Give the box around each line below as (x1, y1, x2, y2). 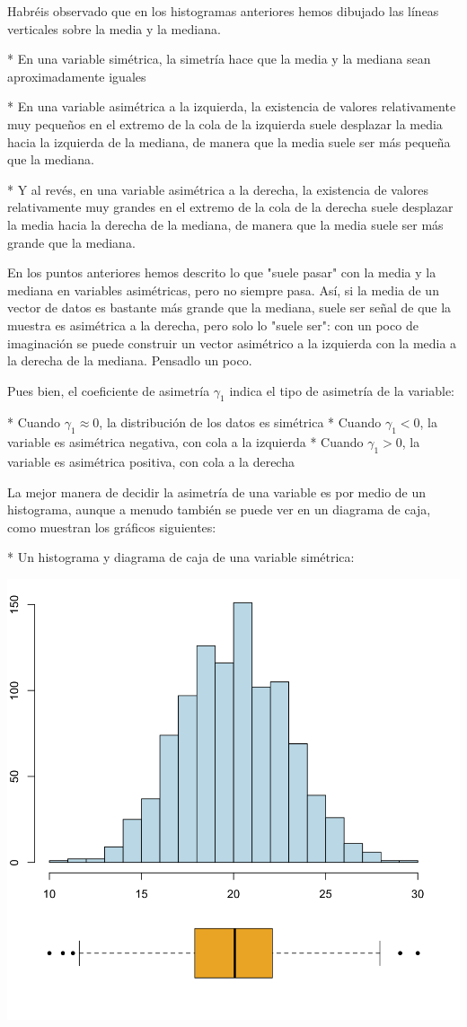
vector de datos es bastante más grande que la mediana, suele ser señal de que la (7, 298, 452, 317)
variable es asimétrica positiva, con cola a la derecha (7, 452, 295, 471)
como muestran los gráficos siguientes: (7, 517, 216, 536)
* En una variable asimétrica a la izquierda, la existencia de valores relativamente (7, 97, 456, 116)
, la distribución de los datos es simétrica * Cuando (99, 413, 382, 432)
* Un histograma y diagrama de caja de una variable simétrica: (7, 548, 355, 566)
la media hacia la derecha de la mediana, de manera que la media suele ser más (7, 215, 444, 233)
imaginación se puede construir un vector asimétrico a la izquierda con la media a (7, 333, 457, 352)
